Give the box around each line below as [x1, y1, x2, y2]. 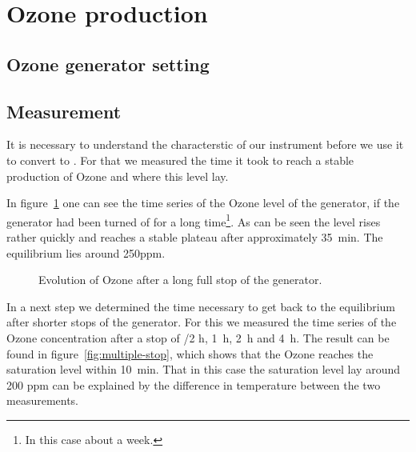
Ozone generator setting [6, 51, 210, 76]
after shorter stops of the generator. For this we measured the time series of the [6, 314, 397, 330]
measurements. [6, 392, 79, 409]
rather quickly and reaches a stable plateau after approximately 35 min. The [6, 228, 383, 245]
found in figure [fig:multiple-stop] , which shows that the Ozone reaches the [6, 345, 374, 362]
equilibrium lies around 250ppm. [6, 244, 166, 261]
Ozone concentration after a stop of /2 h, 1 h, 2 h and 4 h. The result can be [6, 329, 390, 346]
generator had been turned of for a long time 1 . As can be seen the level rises [6, 210, 381, 230]
